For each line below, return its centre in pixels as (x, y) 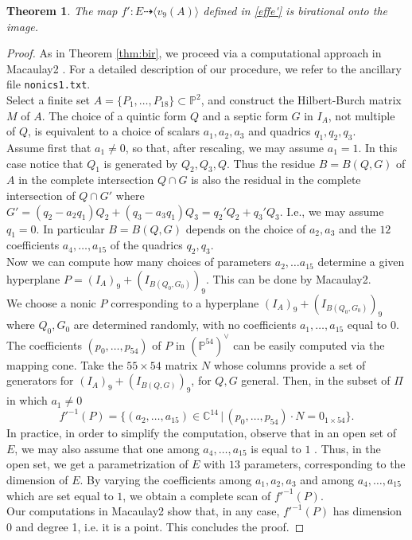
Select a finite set (49, 100)
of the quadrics (146, 245)
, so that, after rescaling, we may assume (225, 148)
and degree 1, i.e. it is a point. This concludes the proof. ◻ (160, 526)
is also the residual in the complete (276, 180)
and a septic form (245, 115)
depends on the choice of (246, 228)
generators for (40, 380)
